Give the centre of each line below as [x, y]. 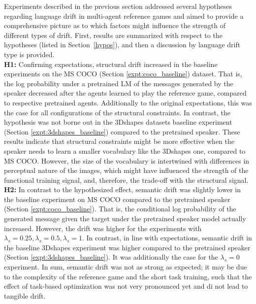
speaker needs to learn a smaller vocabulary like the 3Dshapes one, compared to [125, 151]
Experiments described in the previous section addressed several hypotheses [118, 6]
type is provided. [29, 54]
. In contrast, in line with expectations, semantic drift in [167, 238]
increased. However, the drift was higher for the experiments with [103, 228]
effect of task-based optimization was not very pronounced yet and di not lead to [126, 286]
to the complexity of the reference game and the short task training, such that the [128, 276]
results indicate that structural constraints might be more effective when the [119, 141]
